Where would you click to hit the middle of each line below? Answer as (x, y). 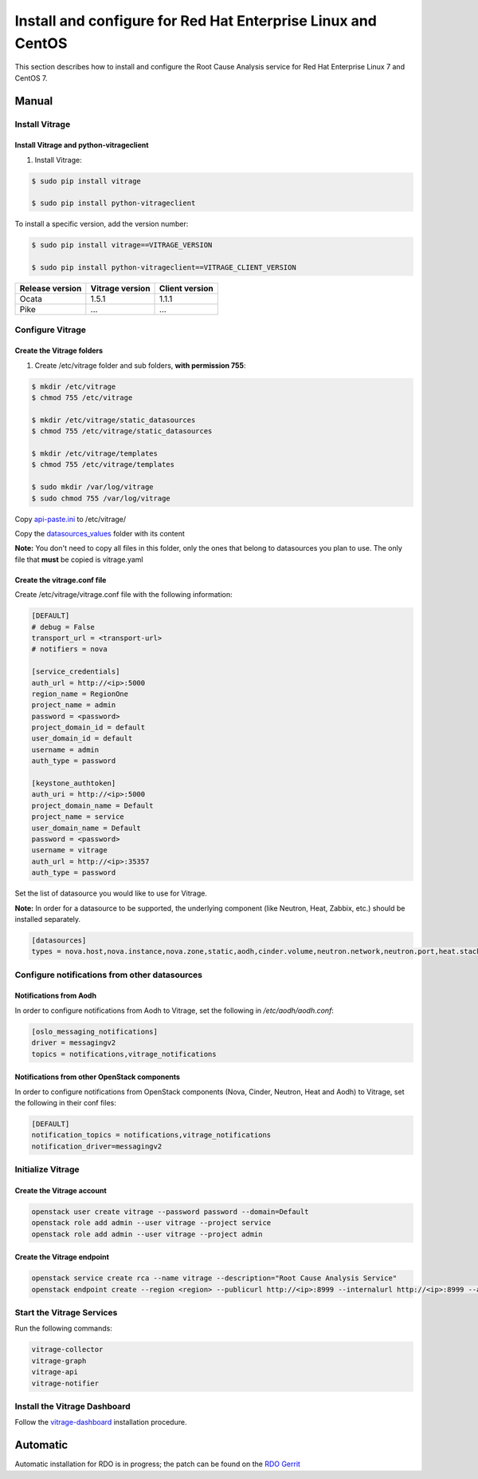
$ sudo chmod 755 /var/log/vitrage (101, 498)
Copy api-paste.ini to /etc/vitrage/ (71, 519)
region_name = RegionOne (80, 694)
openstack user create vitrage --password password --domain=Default (170, 1212)
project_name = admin (74, 705)
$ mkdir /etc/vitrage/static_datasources (114, 420)
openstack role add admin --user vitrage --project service (151, 1223)
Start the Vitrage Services (66, 1313)
